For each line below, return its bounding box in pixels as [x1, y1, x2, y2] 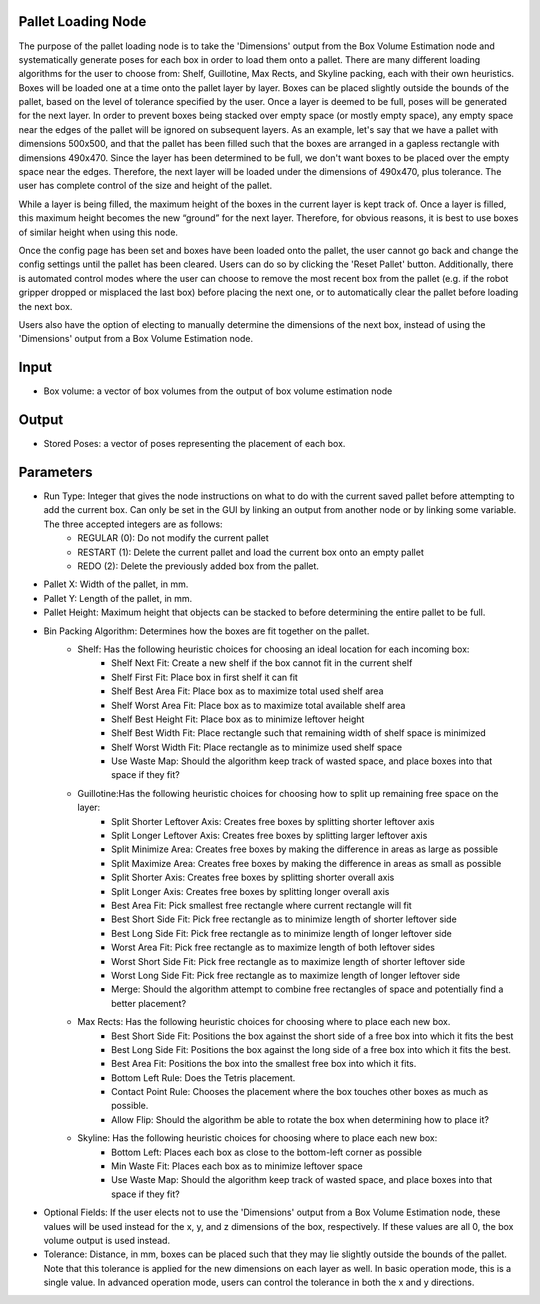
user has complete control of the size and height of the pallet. [18, 180, 273, 192]
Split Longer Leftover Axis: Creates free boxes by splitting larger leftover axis [111, 830, 428, 842]
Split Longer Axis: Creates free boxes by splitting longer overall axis [111, 885, 390, 897]
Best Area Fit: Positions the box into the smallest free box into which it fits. [111, 1058, 417, 1070]
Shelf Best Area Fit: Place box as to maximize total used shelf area [111, 685, 384, 697]
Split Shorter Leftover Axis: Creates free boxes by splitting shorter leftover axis [111, 815, 435, 827]
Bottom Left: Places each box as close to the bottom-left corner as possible [111, 1146, 422, 1158]
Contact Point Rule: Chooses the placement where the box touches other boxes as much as [111, 1086, 489, 1098]
